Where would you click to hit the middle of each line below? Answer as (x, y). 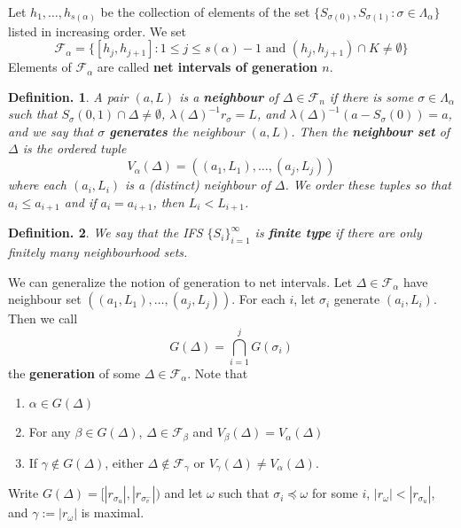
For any (50, 432)
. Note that (218, 373)
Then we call (43, 318)
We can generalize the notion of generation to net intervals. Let (180, 281)
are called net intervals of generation (207, 67)
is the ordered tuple (74, 148)
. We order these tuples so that (368, 185)
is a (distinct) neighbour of (198, 185)
